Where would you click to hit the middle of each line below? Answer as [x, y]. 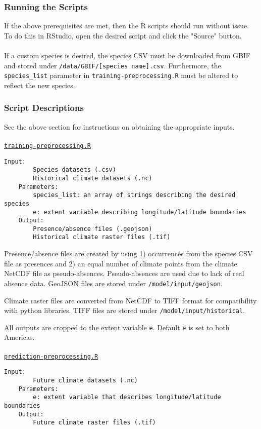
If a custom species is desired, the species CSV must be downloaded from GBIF [127, 55]
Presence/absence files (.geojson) [93, 229]
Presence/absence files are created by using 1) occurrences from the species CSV [128, 253]
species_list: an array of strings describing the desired [134, 195]
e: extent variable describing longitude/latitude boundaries [140, 212]
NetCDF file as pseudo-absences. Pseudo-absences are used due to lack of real [124, 273]
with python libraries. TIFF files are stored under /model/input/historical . [125, 310]
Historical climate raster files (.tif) [102, 237]
